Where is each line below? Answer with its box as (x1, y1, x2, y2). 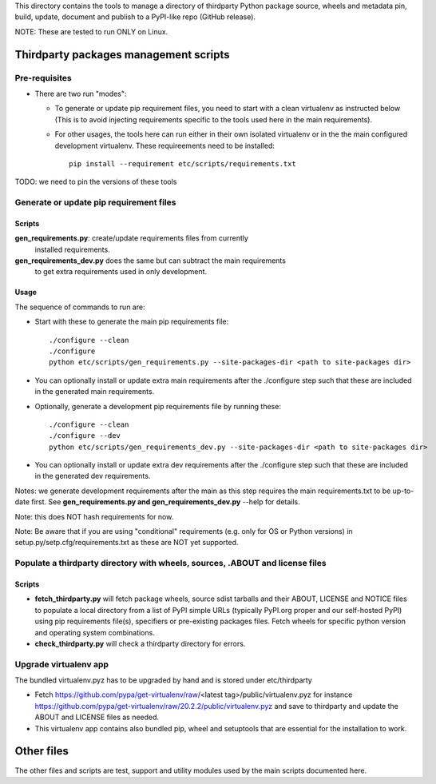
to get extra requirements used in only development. (34, 267, 208, 277)
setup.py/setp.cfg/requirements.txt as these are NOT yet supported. (14, 538, 239, 547)
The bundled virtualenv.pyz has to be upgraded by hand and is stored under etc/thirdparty (14, 675, 313, 685)
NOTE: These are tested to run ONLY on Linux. (14, 26, 168, 36)
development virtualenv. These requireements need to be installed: (54, 141, 275, 150)
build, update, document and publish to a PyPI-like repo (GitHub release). (14, 12, 256, 22)
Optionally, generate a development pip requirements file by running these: (34, 401, 281, 411)
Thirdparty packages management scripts (14, 48, 231, 62)
